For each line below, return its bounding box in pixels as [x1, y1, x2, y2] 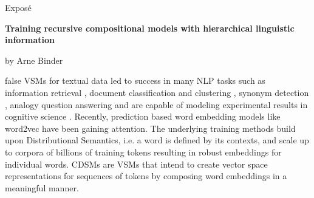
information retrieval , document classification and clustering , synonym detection [5, 86, 309, 98]
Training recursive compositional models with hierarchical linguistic [5, 21, 295, 34]
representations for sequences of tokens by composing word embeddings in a [5, 169, 287, 182]
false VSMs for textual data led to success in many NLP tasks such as [5, 74, 265, 87]
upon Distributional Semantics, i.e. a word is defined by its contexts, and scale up [5, 134, 309, 146]
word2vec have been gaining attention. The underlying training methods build [5, 121, 296, 134]
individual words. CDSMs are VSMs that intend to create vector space [5, 157, 268, 170]
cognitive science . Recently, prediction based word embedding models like [5, 110, 281, 123]
